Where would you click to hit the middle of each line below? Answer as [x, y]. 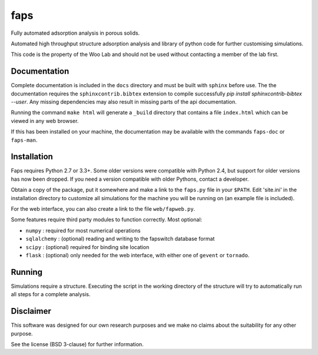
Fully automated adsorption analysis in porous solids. [75, 33]
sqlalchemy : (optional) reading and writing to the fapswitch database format [120, 239]
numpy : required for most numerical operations [83, 230]
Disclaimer [31, 311]
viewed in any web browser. [45, 121]
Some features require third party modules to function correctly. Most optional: [107, 220]
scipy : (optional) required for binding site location [87, 247]
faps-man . [24, 140]
